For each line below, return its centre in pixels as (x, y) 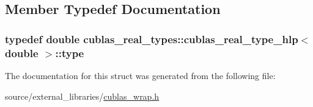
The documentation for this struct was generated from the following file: (140, 75)
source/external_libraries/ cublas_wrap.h (82, 96)
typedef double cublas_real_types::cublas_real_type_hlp (152, 39)
